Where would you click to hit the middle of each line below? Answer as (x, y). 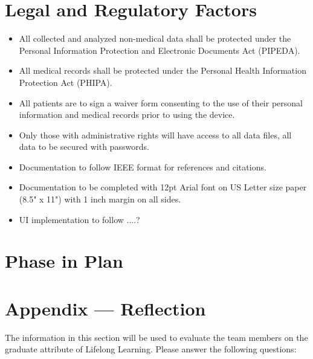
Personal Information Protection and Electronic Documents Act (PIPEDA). (160, 50)
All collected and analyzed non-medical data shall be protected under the (155, 38)
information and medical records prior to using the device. (127, 115)
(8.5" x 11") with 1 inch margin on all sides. (100, 199)
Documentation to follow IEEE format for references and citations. (143, 167)
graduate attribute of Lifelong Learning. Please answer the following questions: (151, 349)
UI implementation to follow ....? (79, 219)
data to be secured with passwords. (84, 147)
